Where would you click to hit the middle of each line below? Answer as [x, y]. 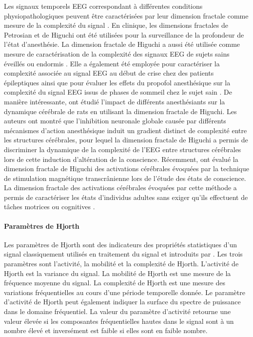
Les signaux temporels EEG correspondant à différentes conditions [103, 6]
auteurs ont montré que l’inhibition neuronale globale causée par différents [115, 121]
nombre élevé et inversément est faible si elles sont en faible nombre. [106, 330]
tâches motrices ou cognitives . [49, 207]
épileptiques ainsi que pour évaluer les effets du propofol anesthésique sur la [117, 82]
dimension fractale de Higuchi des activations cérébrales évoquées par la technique [126, 168]
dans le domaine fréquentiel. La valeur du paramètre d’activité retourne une [117, 311]
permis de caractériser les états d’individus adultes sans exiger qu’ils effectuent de [126, 197]
